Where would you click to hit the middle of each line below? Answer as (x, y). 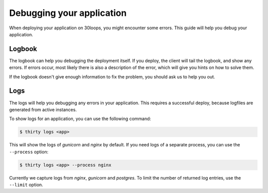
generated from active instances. (43, 110)
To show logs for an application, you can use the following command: (80, 119)
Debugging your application (68, 13)
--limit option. (26, 185)
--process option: (29, 152)
